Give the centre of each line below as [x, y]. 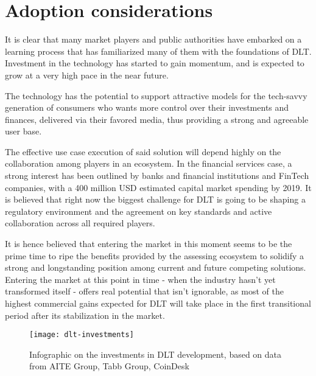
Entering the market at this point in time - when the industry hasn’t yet [140, 279]
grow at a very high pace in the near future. [87, 75]
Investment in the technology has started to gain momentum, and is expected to [155, 63]
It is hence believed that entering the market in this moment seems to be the [149, 244]
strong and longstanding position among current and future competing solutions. [156, 267]
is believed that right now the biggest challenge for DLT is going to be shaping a [155, 199]
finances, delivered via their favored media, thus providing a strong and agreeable [157, 119]
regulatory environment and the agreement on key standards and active [139, 211]
